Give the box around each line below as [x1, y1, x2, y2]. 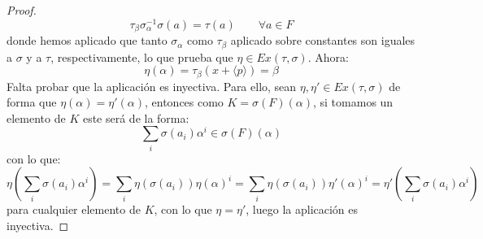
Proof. [7, 2, 37, 18]
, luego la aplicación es [246, 201, 359, 218]
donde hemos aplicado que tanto [7, 32, 168, 49]
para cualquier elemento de [7, 201, 141, 218]
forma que [7, 93, 57, 111]
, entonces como [144, 93, 224, 111]
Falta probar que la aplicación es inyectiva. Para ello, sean [7, 77, 297, 94]
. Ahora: [307, 48, 349, 65]
